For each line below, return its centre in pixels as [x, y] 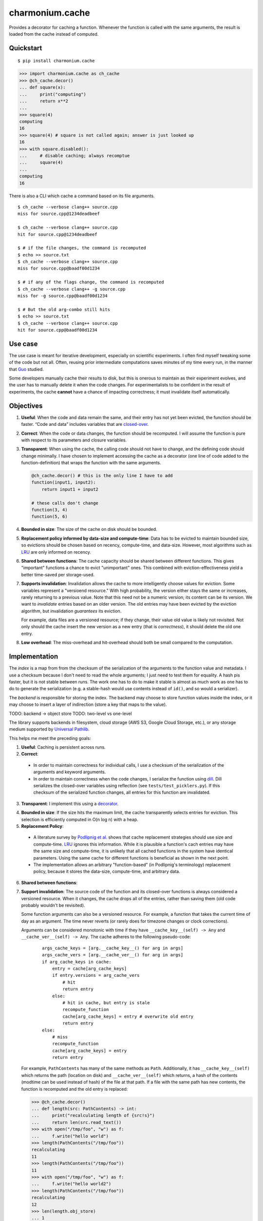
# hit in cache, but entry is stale [106, 1003]
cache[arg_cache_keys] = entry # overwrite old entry [128, 1016]
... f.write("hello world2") [71, 1184]
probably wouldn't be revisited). [53, 905]
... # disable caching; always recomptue [75, 156]
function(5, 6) [49, 517]
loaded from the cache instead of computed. [54, 34]
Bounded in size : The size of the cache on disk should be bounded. [89, 529]
